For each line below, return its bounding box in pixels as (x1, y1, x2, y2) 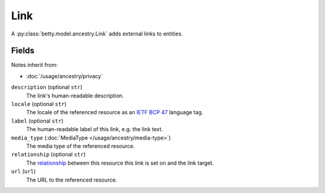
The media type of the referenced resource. (26, 142, 135, 150)
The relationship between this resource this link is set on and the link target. (26, 159, 214, 167)
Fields (11, 46, 35, 56)
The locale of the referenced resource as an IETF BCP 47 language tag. (26, 109, 203, 116)
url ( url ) (11, 168, 36, 175)
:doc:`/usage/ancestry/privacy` (26, 72, 103, 79)
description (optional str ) (11, 84, 82, 91)
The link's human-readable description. (26, 92, 124, 99)
